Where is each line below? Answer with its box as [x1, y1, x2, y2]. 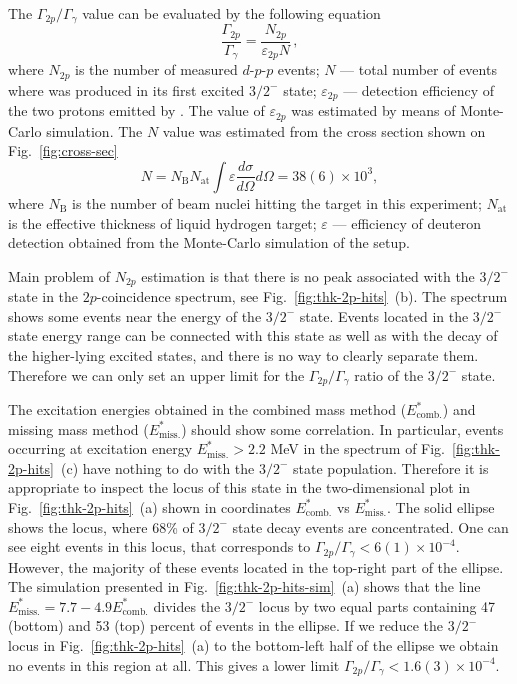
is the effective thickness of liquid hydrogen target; [8, 212, 317, 233]
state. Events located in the [299, 305, 469, 326]
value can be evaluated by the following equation [82, 3, 381, 23]
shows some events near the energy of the [8, 305, 262, 326]
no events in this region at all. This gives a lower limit [8, 654, 340, 675]
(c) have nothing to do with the [60, 457, 255, 478]
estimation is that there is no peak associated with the [141, 265, 475, 286]
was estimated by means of [291, 100, 456, 121]
